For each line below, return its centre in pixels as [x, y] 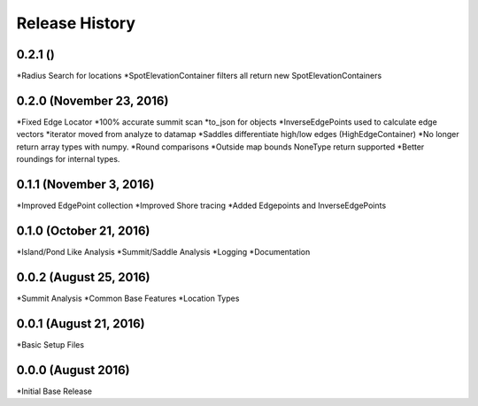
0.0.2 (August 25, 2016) [83, 277]
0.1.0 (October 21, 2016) [83, 230]
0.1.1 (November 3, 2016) [85, 184]
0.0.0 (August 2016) [73, 370]
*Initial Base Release [54, 391]
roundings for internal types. [68, 159]
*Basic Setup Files [50, 344]
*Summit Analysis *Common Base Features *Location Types [128, 298]
